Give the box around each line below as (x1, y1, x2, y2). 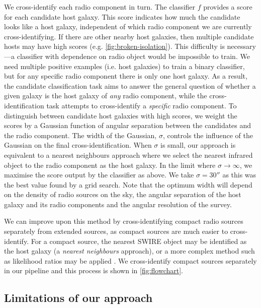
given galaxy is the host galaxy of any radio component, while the (4, 90, 207, 101)
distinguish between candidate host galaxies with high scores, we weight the (4, 110, 237, 120)
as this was (222, 169, 256, 180)
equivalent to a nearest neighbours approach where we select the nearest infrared (4, 149, 253, 160)
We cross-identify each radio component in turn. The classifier (4, 2, 196, 12)
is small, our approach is (160, 140, 236, 150)
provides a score (203, 2, 252, 12)
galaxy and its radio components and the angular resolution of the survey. (4, 199, 232, 209)
